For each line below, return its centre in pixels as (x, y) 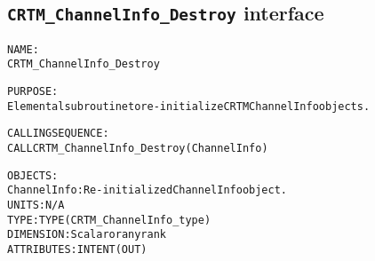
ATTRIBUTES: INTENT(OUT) (77, 249)
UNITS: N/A (36, 206)
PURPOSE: (33, 92)
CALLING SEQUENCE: (58, 134)
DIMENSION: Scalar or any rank (87, 235)
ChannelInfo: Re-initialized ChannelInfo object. (148, 190)
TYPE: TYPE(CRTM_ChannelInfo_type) (109, 220)
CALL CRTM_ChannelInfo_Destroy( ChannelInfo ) (138, 149)
